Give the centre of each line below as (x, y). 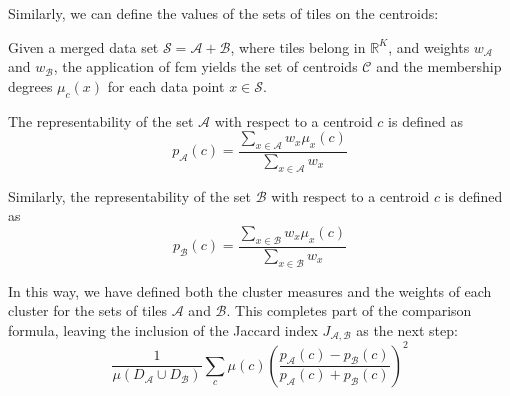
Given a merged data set (83, 46)
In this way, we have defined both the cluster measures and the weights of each (250, 290)
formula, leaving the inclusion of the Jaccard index (163, 329)
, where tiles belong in (298, 46)
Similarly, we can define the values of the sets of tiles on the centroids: (223, 13)
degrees (30, 85)
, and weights (429, 46)
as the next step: (407, 329)
